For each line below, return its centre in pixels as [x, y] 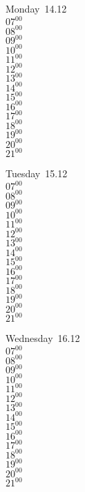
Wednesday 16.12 [43, 338]
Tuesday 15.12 [37, 173]
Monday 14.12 [36, 8]
